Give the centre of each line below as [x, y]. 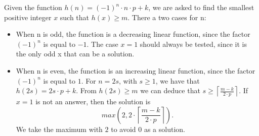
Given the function [33, 7]
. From [86, 90]
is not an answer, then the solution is [93, 101]
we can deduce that [170, 90]
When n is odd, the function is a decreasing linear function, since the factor [133, 34]
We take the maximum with [59, 129]
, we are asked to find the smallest [201, 7]
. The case [102, 44]
